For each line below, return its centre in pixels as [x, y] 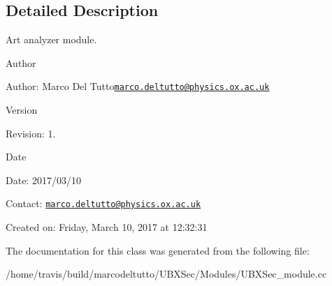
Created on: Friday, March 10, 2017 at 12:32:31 [107, 227]
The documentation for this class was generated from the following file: [158, 250]
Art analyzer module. [51, 39]
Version [22, 110]
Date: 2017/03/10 [43, 180]
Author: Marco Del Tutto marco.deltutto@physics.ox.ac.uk [138, 86]
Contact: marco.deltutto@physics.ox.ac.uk [103, 203]
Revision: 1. [31, 133]
